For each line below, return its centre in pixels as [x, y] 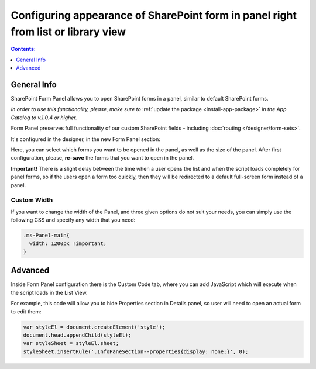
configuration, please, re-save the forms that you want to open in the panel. [102, 158]
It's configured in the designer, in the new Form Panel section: [86, 139]
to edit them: [26, 311]
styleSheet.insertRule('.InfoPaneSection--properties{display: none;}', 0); [136, 351]
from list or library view [68, 32]
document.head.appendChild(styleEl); [77, 335]
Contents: [23, 49]
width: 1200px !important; [68, 244]
